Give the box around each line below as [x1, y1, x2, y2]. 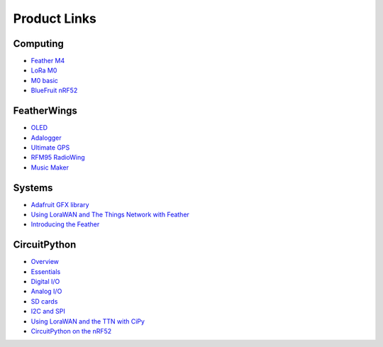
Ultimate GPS [30, 143, 70, 152]
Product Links [13, 11, 97, 26]
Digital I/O [30, 277, 60, 286]
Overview [30, 258, 60, 266]
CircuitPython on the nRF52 [30, 327, 112, 336]
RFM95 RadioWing [30, 153, 85, 162]
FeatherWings [13, 105, 78, 117]
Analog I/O [30, 287, 62, 296]
